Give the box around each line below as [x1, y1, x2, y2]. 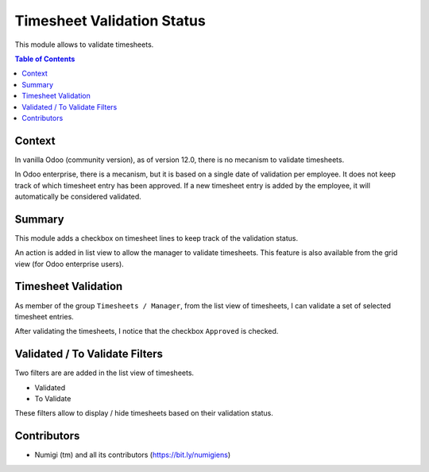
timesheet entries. [14, 311, 75, 321]
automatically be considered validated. [14, 192, 142, 201]
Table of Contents [14, 54, 75, 64]
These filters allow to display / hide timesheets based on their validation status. [14, 408, 274, 418]
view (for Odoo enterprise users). [14, 259, 125, 269]
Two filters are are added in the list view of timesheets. [14, 368, 195, 377]
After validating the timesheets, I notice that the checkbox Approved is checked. [14, 327, 279, 336]
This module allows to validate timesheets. [14, 40, 154, 49]
